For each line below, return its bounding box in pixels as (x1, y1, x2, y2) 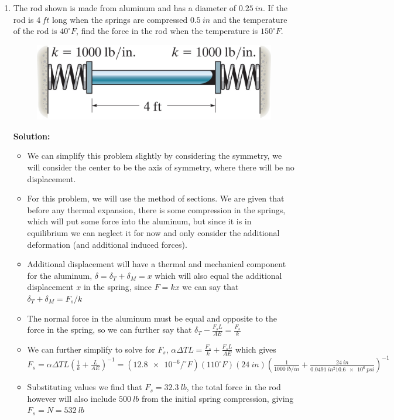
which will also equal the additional (155, 269, 282, 281)
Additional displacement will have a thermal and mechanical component (27, 258, 286, 270)
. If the (263, 2, 287, 13)
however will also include (27, 392, 117, 404)
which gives (235, 343, 276, 355)
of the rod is (13, 25, 57, 37)
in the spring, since (83, 281, 152, 293)
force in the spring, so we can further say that (27, 323, 192, 336)
